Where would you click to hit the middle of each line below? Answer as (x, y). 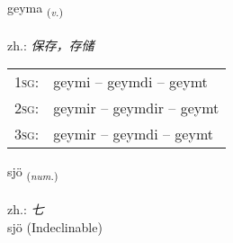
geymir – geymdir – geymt (136, 108)
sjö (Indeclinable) (55, 226)
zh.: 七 (26, 209)
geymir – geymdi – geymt (134, 134)
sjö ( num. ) (33, 173)
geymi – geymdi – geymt (130, 82)
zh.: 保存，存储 (51, 45)
